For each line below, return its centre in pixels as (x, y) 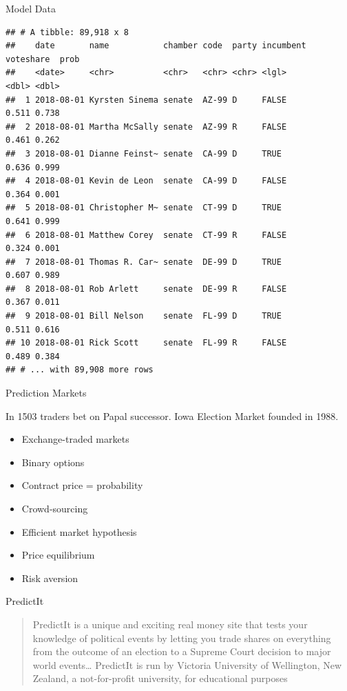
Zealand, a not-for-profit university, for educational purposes (160, 678)
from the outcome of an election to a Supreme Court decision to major (182, 651)
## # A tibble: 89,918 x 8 (67, 32)
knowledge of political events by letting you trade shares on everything (182, 638)
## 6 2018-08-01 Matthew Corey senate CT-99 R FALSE (146, 235)
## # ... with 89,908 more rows (80, 370)
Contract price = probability (82, 485)
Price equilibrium (58, 555)
